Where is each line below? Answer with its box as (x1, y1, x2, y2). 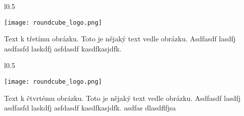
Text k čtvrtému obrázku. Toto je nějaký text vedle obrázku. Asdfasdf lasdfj (4, 92, 241, 103)
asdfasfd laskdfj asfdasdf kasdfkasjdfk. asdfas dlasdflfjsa (4, 102, 176, 113)
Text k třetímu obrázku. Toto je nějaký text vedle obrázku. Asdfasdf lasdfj (4, 33, 236, 44)
